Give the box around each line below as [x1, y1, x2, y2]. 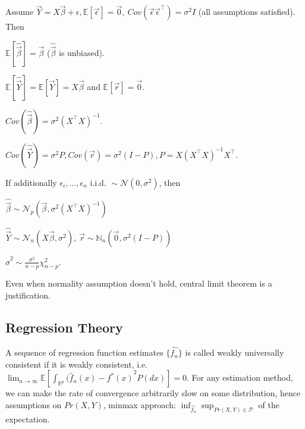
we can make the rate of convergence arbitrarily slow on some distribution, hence [5, 387, 301, 399]
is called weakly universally [185, 346, 284, 359]
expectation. [5, 412, 50, 425]
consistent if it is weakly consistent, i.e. [5, 357, 148, 370]
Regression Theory [5, 318, 123, 337]
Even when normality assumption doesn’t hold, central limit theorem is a [5, 277, 272, 290]
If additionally [5, 176, 57, 188]
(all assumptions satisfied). [198, 5, 295, 18]
